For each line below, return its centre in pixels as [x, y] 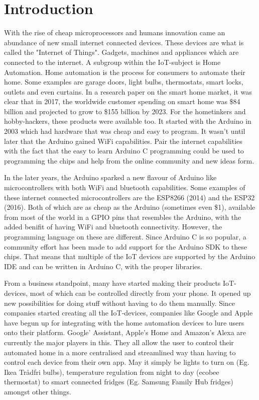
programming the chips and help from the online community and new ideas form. [129, 160]
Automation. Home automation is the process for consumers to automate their [125, 72]
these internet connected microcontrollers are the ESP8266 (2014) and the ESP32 [129, 197]
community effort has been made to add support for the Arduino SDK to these [125, 246]
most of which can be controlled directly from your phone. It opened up [140, 293]
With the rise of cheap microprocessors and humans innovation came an [115, 32]
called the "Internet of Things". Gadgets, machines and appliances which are [121, 52]
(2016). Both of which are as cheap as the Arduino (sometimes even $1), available [130, 207]
